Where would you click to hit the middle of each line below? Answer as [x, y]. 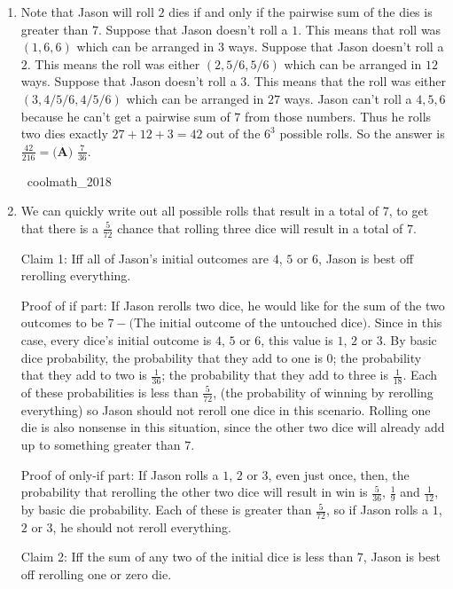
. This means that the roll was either [346, 81]
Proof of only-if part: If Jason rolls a [120, 474]
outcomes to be [62, 322]
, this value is [297, 339]
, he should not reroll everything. [142, 526]
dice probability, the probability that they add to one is [172, 357]
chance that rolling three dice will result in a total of [260, 228]
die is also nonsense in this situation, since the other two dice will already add [233, 427]
